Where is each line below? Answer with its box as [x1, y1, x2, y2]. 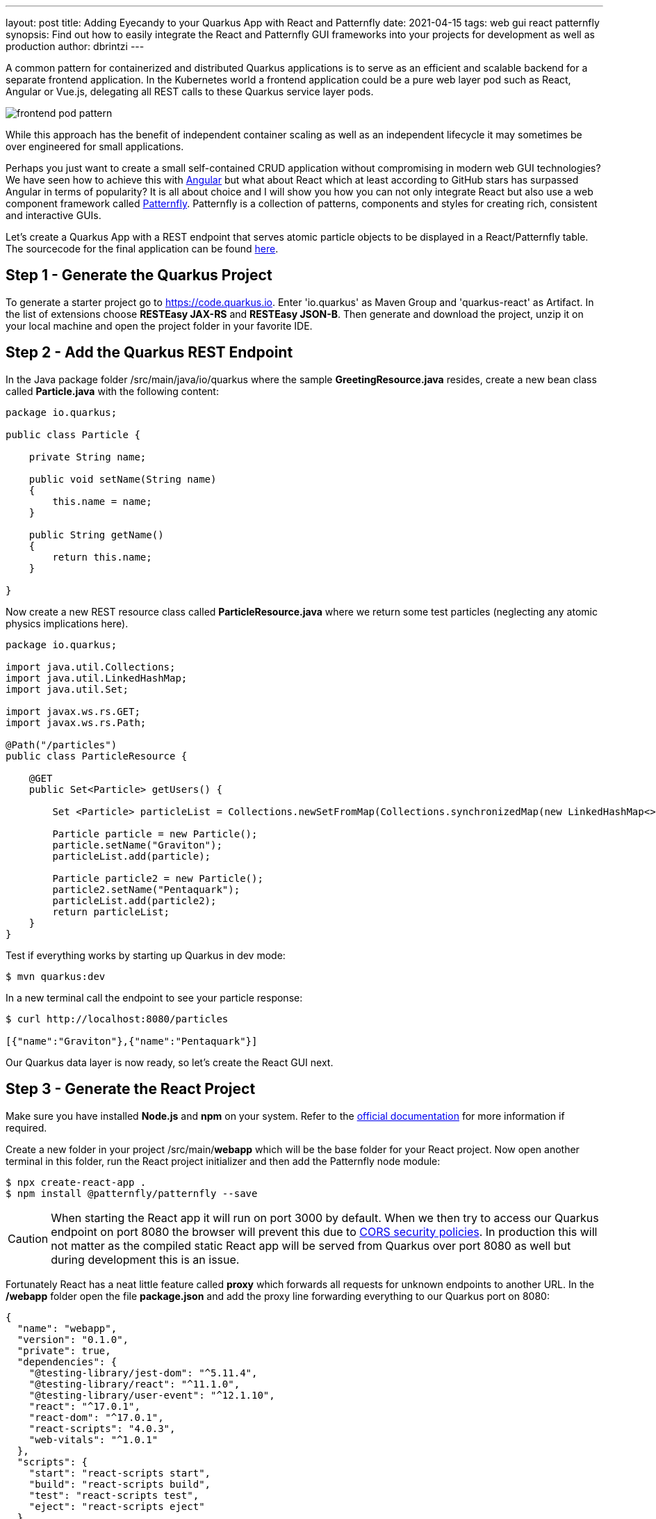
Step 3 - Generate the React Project [6, 1080, 256, 1098]
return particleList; [52, 906, 170, 917]
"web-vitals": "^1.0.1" [28, 1433, 158, 1445]
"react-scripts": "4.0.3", [28, 1422, 176, 1434]
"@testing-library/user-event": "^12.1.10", [28, 1389, 275, 1401]
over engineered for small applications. [6, 140, 184, 152]
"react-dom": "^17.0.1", [28, 1411, 164, 1423]
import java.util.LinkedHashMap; [6, 672, 188, 684]
